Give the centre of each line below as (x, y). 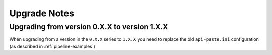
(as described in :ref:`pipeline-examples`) (52, 46)
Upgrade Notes (42, 13)
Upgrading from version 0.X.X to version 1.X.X (89, 27)
